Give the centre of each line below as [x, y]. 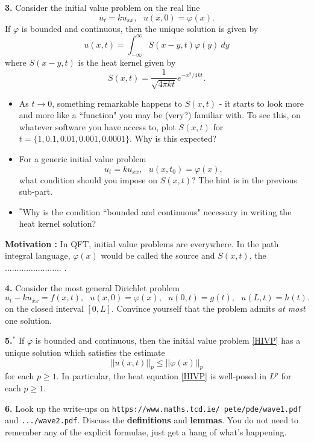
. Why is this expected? [173, 138]
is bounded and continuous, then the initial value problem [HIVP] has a [168, 340]
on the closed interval [44, 308]
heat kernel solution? [58, 223]
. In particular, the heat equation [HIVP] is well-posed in [162, 376]
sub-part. [36, 191]
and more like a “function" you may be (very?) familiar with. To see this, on [160, 115]
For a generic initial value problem [83, 158]
